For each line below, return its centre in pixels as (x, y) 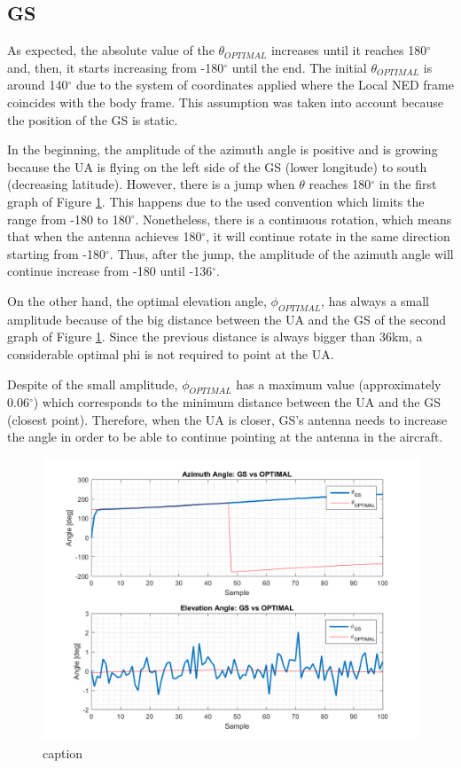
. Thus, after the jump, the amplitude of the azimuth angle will (281, 253)
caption (63, 752)
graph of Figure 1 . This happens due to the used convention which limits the (216, 201)
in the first (408, 184)
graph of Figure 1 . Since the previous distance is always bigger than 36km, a (215, 337)
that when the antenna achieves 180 (105, 236)
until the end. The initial (299, 67)
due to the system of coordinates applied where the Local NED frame (265, 85)
